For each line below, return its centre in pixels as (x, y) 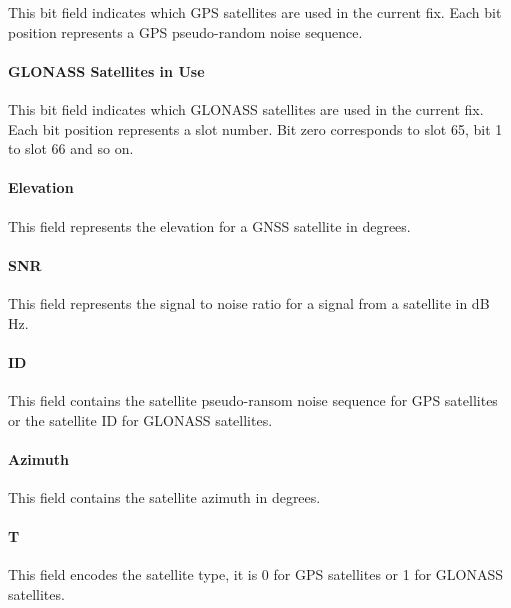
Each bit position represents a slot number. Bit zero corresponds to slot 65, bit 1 (255, 128)
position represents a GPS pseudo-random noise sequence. (185, 31)
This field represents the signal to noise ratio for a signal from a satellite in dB (249, 302)
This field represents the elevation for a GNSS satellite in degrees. (209, 225)
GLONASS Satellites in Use (106, 70)
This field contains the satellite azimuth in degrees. (164, 496)
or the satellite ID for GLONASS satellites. (140, 419)
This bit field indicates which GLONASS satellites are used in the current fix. (246, 108)
